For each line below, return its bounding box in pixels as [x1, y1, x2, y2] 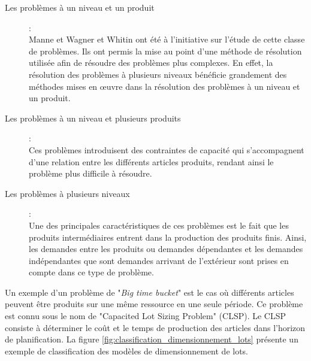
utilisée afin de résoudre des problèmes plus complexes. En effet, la [29, 56, 273, 69]
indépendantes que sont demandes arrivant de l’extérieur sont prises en [29, 254, 289, 266]
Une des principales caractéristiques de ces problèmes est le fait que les [29, 219, 289, 231]
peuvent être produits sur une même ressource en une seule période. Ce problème [5, 298, 303, 310]
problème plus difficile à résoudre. [29, 167, 152, 180]
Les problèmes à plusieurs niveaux [5, 187, 130, 199]
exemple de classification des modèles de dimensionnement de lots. [5, 344, 249, 357]
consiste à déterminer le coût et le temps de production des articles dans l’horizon [5, 321, 306, 333]
